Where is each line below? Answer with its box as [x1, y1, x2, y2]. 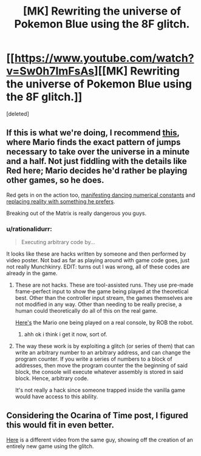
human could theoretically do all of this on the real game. [15, 307, 158, 315]
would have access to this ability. [15, 393, 98, 400]
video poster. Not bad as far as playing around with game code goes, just [6, 257, 190, 264]
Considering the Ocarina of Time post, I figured [6, 410, 188, 421]
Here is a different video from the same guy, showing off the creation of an [6, 436, 193, 443]
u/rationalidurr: [6, 225, 53, 233]
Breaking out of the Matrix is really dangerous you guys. [6, 209, 147, 217]
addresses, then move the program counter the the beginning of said [15, 362, 188, 369]
